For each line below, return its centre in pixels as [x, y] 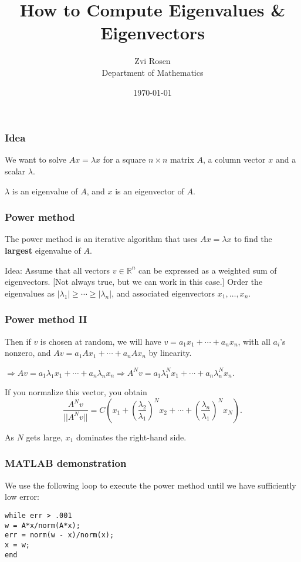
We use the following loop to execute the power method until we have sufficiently [150, 485]
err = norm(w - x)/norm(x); [60, 535]
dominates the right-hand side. [131, 437]
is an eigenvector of [150, 191]
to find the [253, 239]
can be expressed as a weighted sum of [207, 270]
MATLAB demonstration [66, 463]
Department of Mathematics [153, 72]
